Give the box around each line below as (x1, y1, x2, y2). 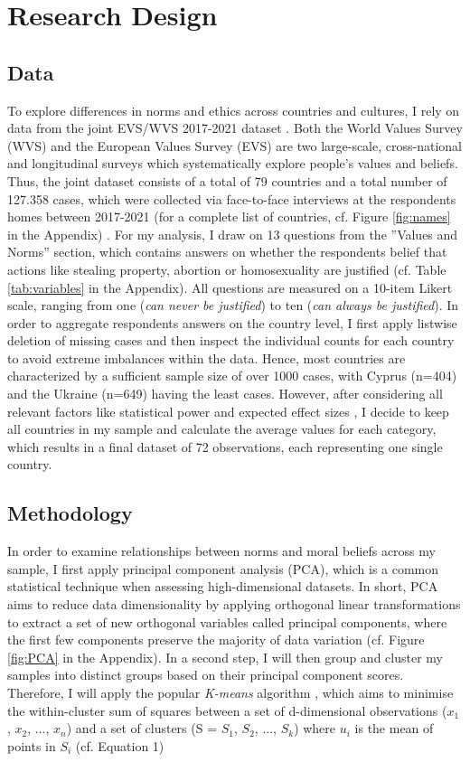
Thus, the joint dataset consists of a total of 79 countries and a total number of (7, 171, 447, 190)
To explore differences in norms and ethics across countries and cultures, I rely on (7, 100, 460, 119)
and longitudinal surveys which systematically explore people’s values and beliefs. (7, 154, 458, 173)
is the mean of (354, 719, 434, 738)
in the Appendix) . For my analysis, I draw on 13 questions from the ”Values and (7, 224, 458, 243)
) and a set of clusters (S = (66, 719, 218, 738)
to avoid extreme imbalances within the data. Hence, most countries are (7, 348, 406, 367)
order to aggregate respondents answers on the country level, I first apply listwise (7, 313, 457, 332)
